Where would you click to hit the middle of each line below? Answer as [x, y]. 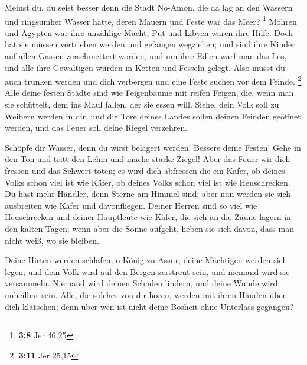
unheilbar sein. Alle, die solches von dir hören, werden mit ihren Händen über [146, 294]
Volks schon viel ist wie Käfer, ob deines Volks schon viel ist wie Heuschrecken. [148, 182]
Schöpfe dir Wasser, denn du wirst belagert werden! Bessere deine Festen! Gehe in [153, 147]
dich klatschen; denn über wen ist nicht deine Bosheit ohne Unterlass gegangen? [149, 306]
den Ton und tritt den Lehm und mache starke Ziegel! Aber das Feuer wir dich [148, 159]
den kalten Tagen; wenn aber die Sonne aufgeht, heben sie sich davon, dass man [149, 228]
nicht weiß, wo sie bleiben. [52, 240]
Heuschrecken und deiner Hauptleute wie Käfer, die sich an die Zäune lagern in [148, 217]
